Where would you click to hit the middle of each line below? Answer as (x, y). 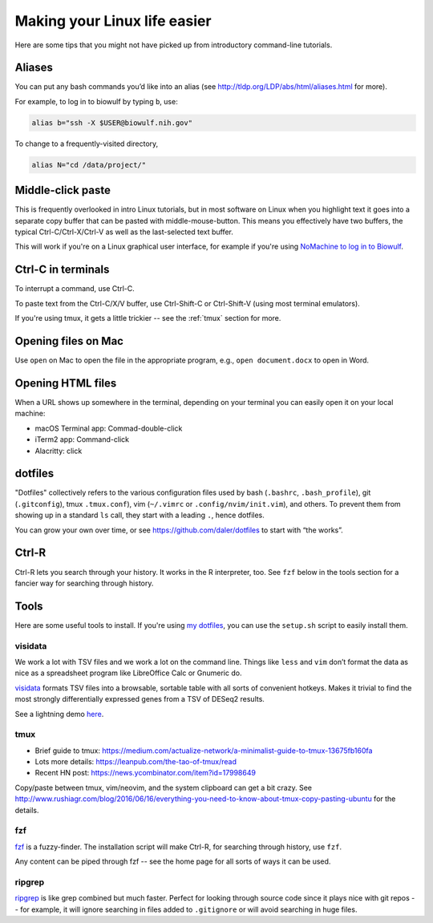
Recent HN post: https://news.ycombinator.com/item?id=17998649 (146, 773)
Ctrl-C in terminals (62, 270)
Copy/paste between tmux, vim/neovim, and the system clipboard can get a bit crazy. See (164, 787)
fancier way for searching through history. (84, 583)
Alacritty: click (59, 451)
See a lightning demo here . (59, 714)
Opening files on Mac (69, 341)
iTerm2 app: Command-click (82, 439)
